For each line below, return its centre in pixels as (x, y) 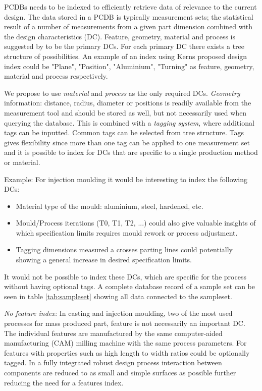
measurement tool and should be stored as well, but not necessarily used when (125, 112)
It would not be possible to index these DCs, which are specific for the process (125, 276)
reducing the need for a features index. (64, 382)
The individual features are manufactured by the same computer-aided (113, 333)
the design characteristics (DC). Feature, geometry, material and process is (120, 36)
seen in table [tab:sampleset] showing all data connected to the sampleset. (118, 296)
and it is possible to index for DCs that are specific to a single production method (131, 152)
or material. (22, 162)
